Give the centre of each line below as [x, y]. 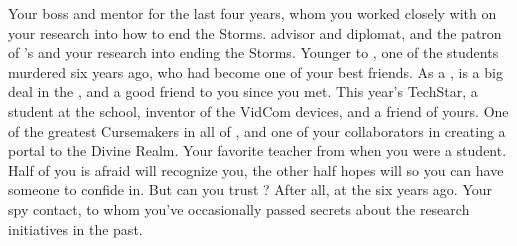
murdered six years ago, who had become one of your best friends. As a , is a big [255, 71]
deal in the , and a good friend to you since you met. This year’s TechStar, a [243, 91]
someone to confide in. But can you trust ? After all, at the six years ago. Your [250, 189]
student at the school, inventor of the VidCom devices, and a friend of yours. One [258, 110]
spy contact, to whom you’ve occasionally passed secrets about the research [239, 208]
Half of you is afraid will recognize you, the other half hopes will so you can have [256, 169]
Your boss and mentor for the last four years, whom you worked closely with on [252, 13]
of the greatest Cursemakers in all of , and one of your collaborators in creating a [257, 130]
